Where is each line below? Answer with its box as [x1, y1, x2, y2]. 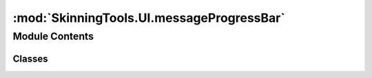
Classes [12, 53, 48, 64]
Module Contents [12, 30, 94, 42]
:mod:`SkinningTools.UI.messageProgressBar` [12, 10, 285, 25]
